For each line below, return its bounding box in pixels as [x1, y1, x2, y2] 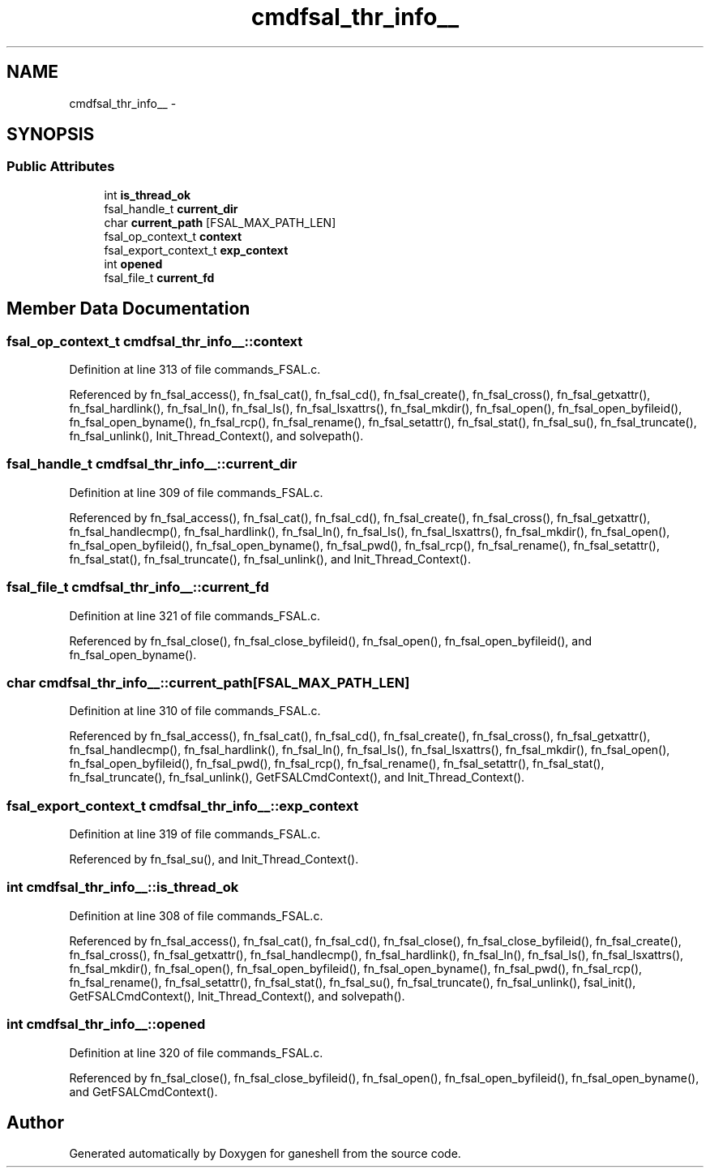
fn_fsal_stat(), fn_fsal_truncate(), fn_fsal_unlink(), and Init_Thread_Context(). [69, 551, 471, 566]
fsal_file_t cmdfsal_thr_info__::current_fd [6, 579, 269, 596]
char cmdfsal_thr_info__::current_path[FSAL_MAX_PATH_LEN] [6, 674, 410, 691]
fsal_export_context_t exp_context [104, 242, 289, 257]
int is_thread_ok [104, 187, 191, 202]
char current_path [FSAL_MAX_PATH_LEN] [104, 215, 336, 229]
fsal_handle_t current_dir [104, 201, 238, 216]
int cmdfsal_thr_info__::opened [6, 1016, 206, 1033]
